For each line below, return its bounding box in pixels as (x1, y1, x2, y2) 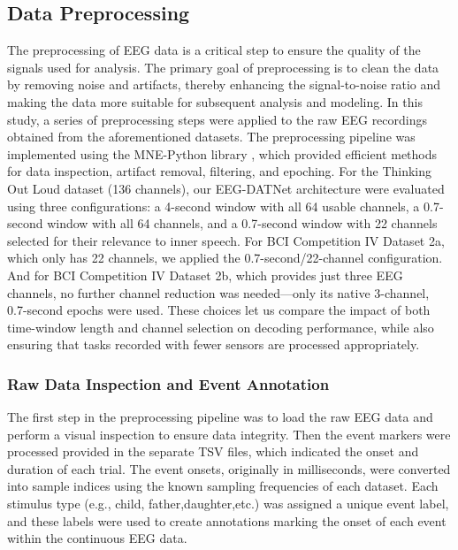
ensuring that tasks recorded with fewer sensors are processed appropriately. (7, 335, 420, 354)
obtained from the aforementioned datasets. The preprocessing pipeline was (7, 127, 416, 146)
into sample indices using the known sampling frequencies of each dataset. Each (7, 477, 439, 495)
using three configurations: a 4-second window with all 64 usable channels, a (7, 196, 420, 215)
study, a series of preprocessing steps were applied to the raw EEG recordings (7, 110, 428, 128)
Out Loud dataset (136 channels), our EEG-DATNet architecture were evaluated (7, 179, 445, 197)
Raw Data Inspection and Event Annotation (7, 372, 330, 394)
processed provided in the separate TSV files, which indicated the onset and (7, 442, 419, 461)
